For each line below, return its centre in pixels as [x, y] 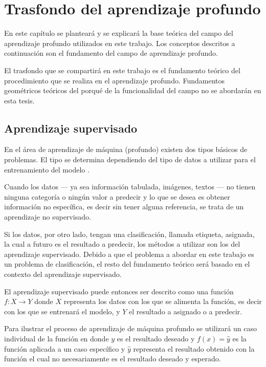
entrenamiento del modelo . [47, 169]
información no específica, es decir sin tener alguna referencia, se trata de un [124, 207]
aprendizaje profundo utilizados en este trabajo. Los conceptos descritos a [120, 43]
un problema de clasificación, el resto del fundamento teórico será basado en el [127, 264]
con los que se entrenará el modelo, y [62, 311]
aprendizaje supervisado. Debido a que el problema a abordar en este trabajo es [129, 254]
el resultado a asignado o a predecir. [186, 311]
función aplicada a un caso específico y [65, 348]
